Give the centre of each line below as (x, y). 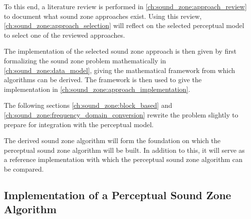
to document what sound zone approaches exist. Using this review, (103, 16)
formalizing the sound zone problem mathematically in (85, 60)
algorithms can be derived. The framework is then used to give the (103, 80)
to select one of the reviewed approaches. (64, 35)
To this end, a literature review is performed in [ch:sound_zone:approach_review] (125, 6)
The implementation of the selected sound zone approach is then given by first (120, 51)
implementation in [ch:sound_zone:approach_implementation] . (97, 89)
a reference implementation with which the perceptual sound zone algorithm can (123, 159)
